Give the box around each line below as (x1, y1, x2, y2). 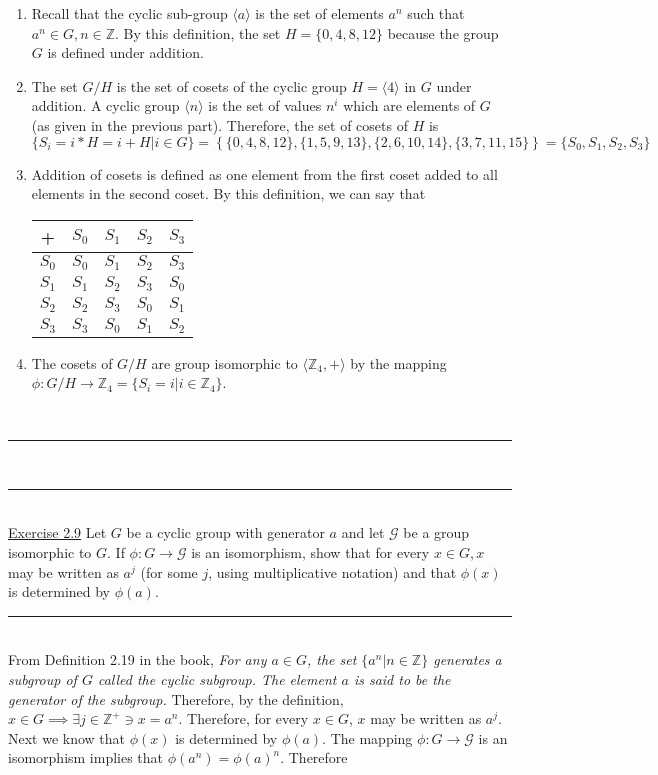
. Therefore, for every (178, 708, 309, 729)
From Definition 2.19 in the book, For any (8, 649, 267, 670)
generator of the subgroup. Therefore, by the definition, (8, 688, 344, 709)
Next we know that (8, 727, 126, 748)
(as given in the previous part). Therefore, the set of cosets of (31, 114, 408, 135)
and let (341, 522, 385, 543)
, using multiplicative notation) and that (208, 561, 457, 582)
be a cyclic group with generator (126, 522, 325, 543)
